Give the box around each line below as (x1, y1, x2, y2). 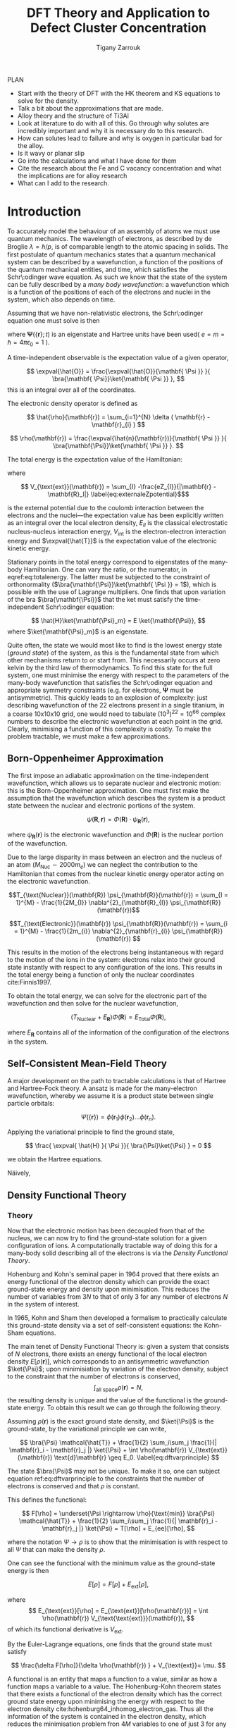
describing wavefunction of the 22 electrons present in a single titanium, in (7, 701, 225, 710)
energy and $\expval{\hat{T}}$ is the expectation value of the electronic (7, 537, 217, 545)
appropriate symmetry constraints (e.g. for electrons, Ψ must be (7, 686, 194, 695)
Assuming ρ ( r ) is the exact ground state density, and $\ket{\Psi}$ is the (7, 1417, 214, 1425)
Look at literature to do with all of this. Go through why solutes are (17, 118, 209, 128)
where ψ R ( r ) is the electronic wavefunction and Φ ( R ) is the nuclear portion (7, 830, 224, 840)
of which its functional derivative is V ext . (7, 1624, 124, 1635)
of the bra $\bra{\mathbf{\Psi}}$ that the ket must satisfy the (7, 595, 185, 604)
